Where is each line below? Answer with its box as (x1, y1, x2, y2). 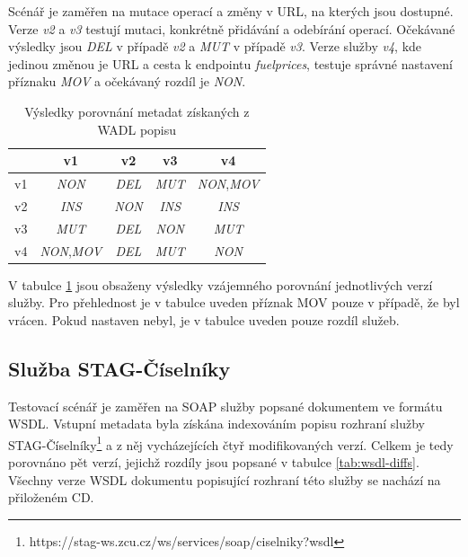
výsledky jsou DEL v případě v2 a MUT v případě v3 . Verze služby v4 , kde (8, 37, 422, 56)
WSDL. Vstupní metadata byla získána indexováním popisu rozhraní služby (8, 414, 426, 433)
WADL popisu (97, 119, 177, 138)
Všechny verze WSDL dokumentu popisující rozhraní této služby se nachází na (8, 470, 441, 489)
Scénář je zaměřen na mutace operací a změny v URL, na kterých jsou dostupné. (8, 2, 454, 20)
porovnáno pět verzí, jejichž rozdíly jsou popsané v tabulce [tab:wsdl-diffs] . (8, 453, 419, 472)
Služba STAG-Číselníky (8, 354, 231, 382)
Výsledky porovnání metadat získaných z (24, 102, 250, 120)
